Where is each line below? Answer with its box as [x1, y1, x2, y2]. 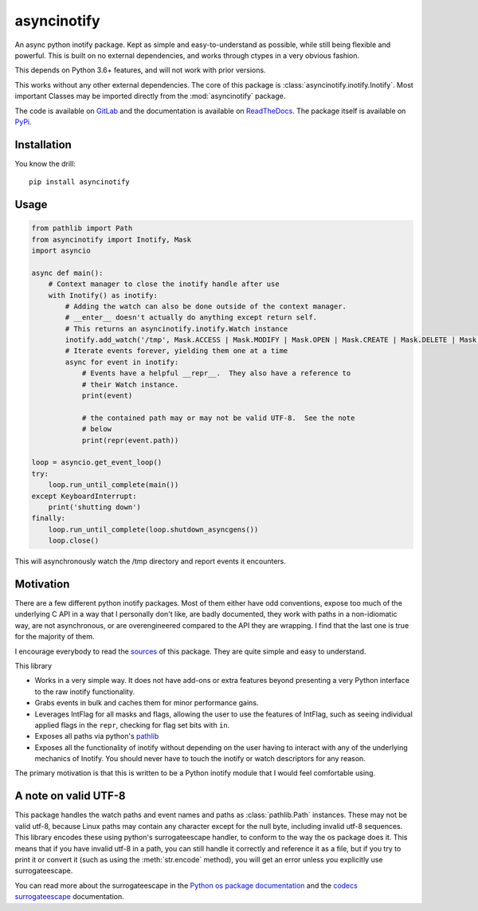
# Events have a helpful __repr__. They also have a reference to [81, 369, 351, 378]
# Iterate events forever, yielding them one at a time [65, 347, 288, 355]
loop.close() [48, 536, 100, 545]
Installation [14, 138, 72, 151]
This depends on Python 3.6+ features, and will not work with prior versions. [14, 65, 266, 75]
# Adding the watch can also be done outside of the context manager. [65, 301, 347, 311]
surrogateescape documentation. [14, 892, 124, 901]
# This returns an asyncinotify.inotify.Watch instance [65, 324, 288, 333]
